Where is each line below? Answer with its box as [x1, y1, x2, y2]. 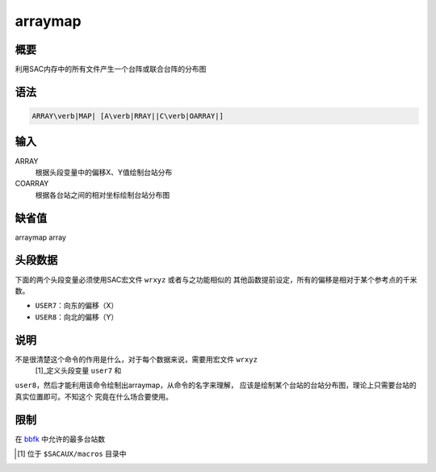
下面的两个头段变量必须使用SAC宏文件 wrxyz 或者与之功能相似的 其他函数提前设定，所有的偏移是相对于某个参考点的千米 [15, 274, 417, 284]
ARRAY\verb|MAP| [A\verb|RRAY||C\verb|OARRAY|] [31, 111, 224, 121]
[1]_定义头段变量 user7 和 [35, 365, 122, 375]
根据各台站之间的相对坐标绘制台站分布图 [35, 190, 170, 199]
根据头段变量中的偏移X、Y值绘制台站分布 [35, 167, 173, 177]
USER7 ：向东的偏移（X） [35, 301, 119, 311]
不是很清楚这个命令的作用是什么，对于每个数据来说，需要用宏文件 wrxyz [15, 354, 258, 364]
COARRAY [15, 178, 49, 189]
